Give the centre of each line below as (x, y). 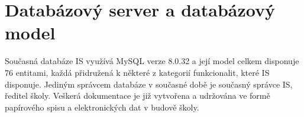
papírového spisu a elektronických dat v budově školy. (102, 107)
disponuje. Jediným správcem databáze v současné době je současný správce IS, (149, 84)
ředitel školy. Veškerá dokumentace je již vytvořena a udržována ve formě (138, 96)
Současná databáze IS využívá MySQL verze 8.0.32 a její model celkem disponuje (152, 61)
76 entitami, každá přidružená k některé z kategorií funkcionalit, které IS (137, 72)
